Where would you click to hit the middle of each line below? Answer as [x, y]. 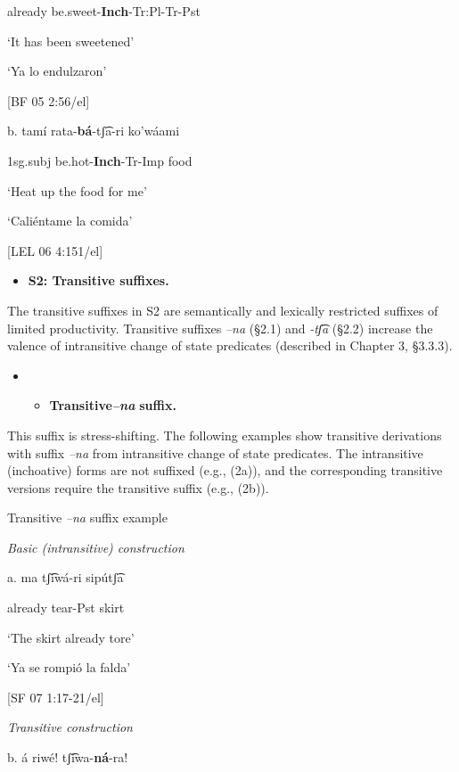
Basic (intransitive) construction [96, 547]
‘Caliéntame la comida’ [70, 221]
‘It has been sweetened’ [71, 41]
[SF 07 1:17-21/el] [56, 697]
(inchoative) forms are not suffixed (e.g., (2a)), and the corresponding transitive [225, 470]
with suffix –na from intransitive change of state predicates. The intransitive [215, 452]
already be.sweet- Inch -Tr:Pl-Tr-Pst [104, 11]
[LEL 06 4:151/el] [55, 250]
